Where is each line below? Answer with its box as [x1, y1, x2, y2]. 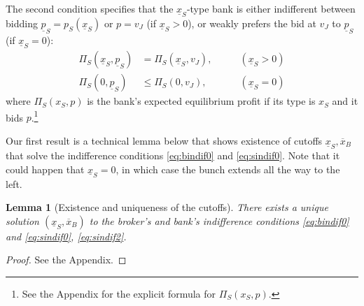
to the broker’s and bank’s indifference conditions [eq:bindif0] [89, 213, 349, 228]
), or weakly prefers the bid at [188, 16, 316, 31]
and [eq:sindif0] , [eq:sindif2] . [6, 228, 127, 243]
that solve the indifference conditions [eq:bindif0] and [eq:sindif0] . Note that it [6, 147, 340, 162]
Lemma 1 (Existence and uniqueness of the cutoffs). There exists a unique [6, 200, 328, 214]
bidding [6, 16, 38, 31]
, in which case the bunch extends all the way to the [115, 161, 340, 176]
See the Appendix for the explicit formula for [22, 286, 216, 300]
